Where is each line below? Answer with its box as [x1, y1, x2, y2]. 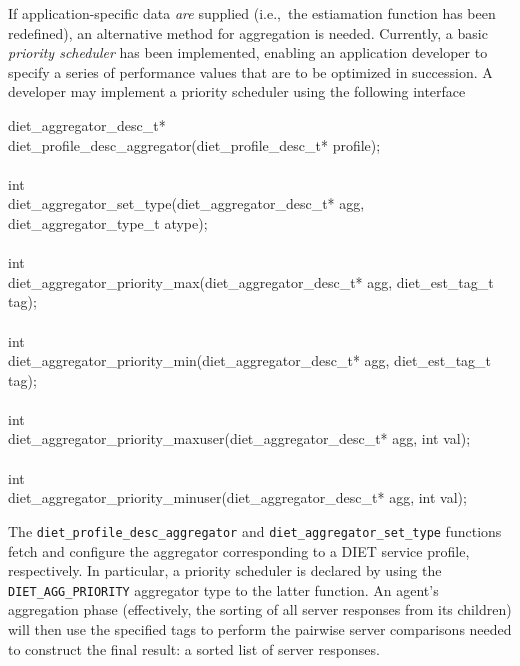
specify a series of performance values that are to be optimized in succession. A [8, 61, 493, 82]
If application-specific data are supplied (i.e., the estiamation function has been [8, 3, 496, 23]
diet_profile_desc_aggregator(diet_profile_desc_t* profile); [8, 134, 381, 155]
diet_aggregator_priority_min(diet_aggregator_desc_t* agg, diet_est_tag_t [8, 350, 492, 371]
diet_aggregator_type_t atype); [8, 212, 208, 233]
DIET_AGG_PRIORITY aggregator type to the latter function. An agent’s [8, 579, 439, 600]
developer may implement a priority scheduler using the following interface [8, 81, 466, 102]
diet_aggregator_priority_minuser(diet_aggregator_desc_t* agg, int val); [8, 487, 467, 508]
